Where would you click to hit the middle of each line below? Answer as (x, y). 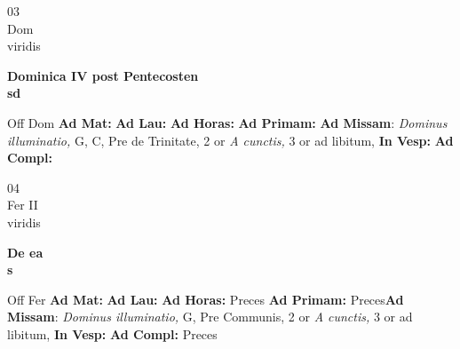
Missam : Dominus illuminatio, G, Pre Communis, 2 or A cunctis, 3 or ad (210, 317)
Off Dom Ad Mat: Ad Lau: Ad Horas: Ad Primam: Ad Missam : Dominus (227, 122)
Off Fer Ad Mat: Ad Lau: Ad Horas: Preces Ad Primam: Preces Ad (206, 299)
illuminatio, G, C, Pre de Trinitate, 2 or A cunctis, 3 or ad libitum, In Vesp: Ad (230, 140)
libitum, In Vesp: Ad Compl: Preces (112, 333)
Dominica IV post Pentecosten (103, 75)
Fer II (23, 205)
